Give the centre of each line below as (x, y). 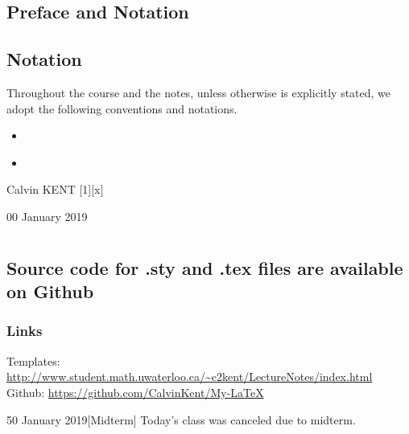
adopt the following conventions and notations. (122, 108)
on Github (50, 291)
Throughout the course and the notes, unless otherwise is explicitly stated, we (199, 92)
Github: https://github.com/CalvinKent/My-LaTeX (135, 392)
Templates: (33, 360)
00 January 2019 (47, 216)
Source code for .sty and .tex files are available (205, 267)
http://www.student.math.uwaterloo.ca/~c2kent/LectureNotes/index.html (190, 377)
